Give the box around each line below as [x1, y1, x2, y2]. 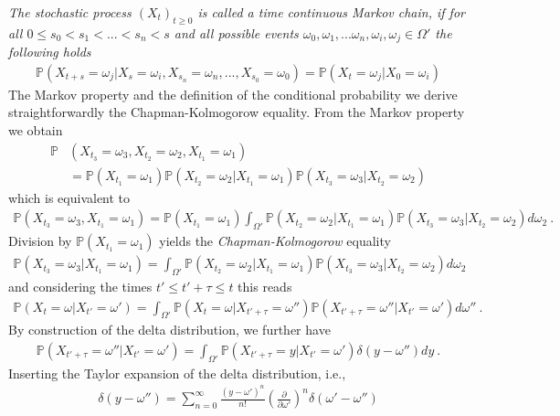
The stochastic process [8, 3, 132, 21]
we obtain [8, 121, 63, 140]
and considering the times [8, 276, 153, 295]
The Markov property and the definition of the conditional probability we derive [8, 84, 458, 103]
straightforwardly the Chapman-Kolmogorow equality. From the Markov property [8, 102, 465, 122]
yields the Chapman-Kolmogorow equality [159, 231, 391, 251]
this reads [238, 276, 292, 295]
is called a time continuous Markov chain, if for [197, 3, 465, 21]
